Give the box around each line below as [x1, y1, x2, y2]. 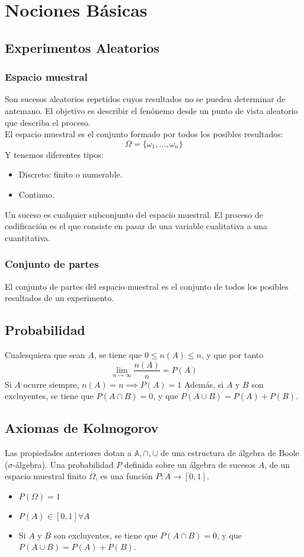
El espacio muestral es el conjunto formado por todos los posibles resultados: [5, 128, 283, 140]
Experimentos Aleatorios [5, 38, 159, 56]
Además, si [184, 378, 224, 390]
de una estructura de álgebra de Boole [161, 446, 299, 458]
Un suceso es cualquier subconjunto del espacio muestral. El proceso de [5, 208, 263, 220]
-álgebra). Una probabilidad [12, 458, 114, 470]
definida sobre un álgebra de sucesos [124, 458, 256, 470]
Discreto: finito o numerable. [18, 168, 123, 181]
